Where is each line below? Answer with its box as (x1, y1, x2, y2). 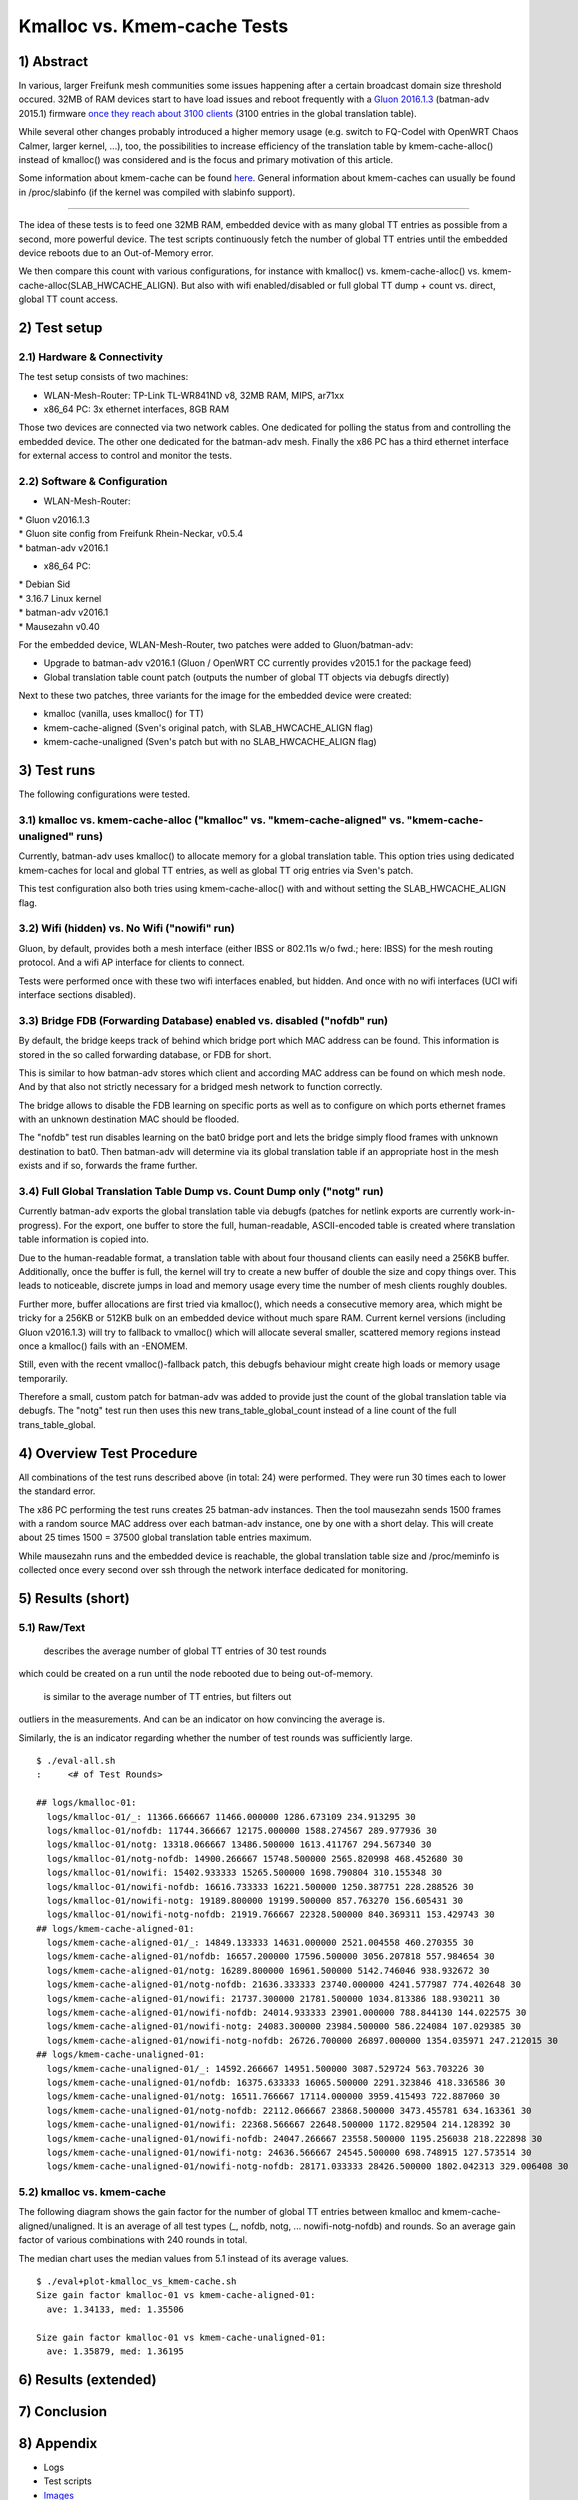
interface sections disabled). (18, 988, 137, 1000)
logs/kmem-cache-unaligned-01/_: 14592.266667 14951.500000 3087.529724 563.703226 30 (46, 2063, 485, 2074)
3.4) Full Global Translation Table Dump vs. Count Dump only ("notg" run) (18, 1185, 384, 1198)
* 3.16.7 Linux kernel (18, 592, 102, 604)
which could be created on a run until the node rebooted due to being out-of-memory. (18, 1668, 374, 1680)
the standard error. (18, 1485, 96, 1497)
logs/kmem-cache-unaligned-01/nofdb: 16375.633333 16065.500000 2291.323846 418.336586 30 (46, 2077, 506, 2088)
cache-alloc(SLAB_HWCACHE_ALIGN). (18, 279, 179, 291)
